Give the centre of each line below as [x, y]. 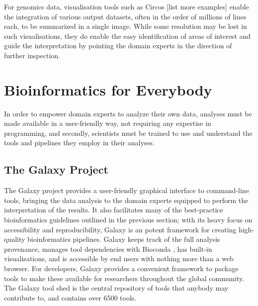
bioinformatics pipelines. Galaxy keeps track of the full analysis [124, 239]
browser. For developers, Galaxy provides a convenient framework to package [121, 268]
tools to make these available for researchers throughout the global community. [124, 278]
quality [15, 239]
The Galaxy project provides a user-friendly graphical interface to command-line [127, 190]
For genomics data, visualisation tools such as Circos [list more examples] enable [127, 6]
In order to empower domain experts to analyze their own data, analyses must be [128, 113]
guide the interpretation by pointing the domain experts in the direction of [118, 46]
